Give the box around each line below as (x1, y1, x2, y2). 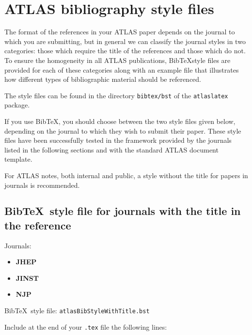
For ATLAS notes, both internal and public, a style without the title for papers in (4, 170, 248, 180)
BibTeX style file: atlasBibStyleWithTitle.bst (4, 305, 150, 316)
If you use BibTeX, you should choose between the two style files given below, (4, 116, 236, 126)
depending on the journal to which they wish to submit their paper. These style (4, 125, 241, 136)
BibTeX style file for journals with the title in (4, 203, 241, 218)
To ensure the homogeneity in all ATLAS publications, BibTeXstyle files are (4, 55, 231, 65)
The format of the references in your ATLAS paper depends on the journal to (4, 27, 235, 37)
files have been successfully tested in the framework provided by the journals (4, 135, 232, 145)
